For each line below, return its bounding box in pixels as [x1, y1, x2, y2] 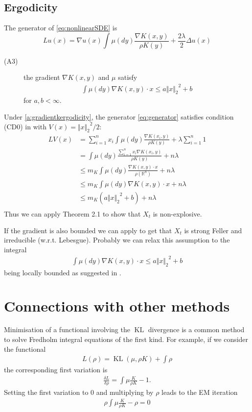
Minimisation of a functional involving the [4, 324, 130, 335]
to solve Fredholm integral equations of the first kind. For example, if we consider [4, 334, 249, 344]
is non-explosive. [153, 208, 202, 218]
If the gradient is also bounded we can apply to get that [4, 225, 172, 235]
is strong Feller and [184, 225, 242, 235]
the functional [4, 343, 46, 354]
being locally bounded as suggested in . [4, 267, 121, 277]
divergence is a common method [148, 324, 245, 335]
